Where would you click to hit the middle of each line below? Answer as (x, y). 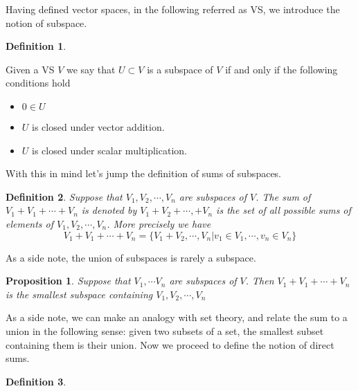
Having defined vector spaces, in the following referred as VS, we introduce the (173, 9)
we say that (91, 69)
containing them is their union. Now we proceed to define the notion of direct (170, 344)
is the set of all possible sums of (284, 210)
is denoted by (109, 210)
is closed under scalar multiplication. (109, 150)
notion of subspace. (46, 22)
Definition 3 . (36, 381)
